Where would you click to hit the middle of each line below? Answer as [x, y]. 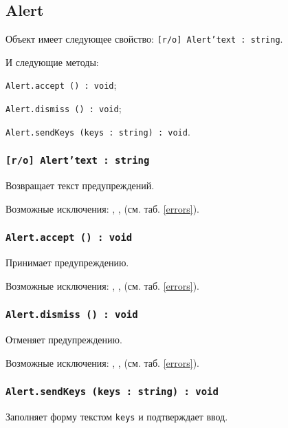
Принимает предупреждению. [67, 263]
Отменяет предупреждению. [64, 340]
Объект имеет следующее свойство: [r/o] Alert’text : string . [144, 39]
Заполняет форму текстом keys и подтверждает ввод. [117, 417]
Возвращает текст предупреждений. [80, 185]
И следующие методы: [52, 62]
